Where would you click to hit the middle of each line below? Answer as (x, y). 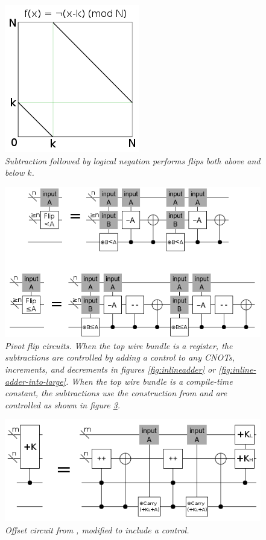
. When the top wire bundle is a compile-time (149, 381)
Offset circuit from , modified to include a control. (97, 529)
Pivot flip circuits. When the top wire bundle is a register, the (119, 345)
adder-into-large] (35, 381)
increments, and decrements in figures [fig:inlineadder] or (110, 369)
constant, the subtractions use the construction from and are (116, 393)
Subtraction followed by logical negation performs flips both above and (133, 160)
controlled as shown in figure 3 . (63, 404)
